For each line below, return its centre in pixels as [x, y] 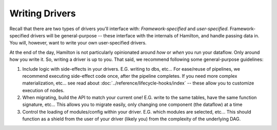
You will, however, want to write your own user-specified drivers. [78, 43]
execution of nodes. [43, 90]
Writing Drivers [43, 13]
